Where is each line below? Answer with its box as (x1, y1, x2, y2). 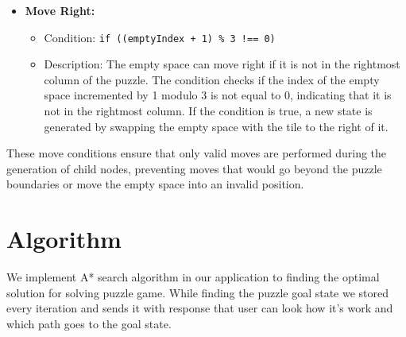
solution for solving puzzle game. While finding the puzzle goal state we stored (6, 284, 389, 300)
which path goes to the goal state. (6, 315, 172, 331)
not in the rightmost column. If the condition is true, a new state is (44, 103, 373, 119)
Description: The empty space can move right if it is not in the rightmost (44, 56, 400, 72)
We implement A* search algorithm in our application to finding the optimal (6, 269, 380, 285)
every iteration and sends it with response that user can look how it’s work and (6, 300, 393, 316)
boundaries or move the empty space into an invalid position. (6, 176, 304, 192)
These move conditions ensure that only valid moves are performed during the (6, 145, 387, 161)
